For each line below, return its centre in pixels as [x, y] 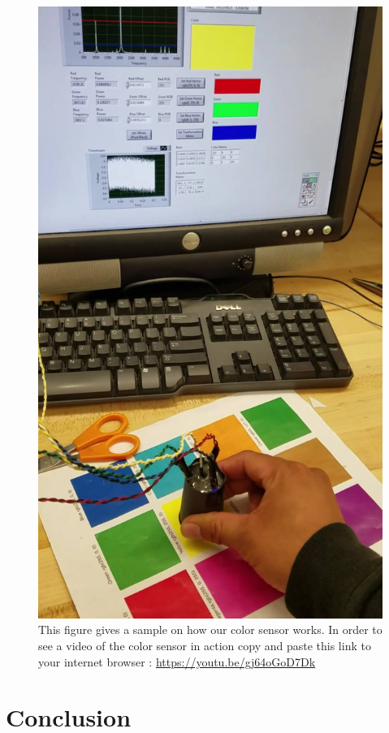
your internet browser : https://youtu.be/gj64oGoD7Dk [177, 661]
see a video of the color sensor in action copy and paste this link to [205, 645]
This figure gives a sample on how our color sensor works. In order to [210, 630]
